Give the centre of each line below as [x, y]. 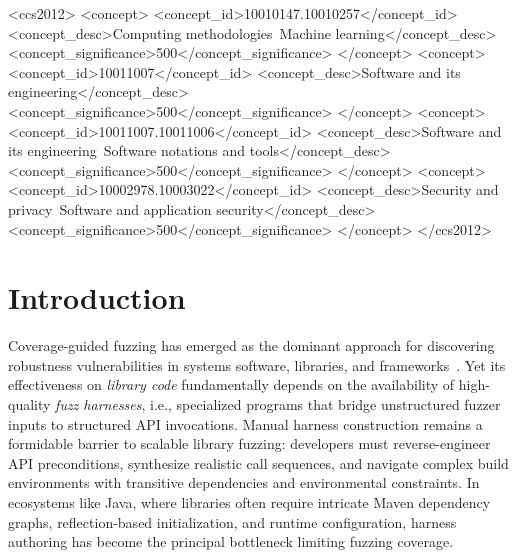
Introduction [97, 297]
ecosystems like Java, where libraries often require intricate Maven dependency [249, 502]
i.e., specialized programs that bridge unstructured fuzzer [325, 404]
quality [29, 404]
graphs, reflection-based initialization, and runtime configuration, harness [232, 521]
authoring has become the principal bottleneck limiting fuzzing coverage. [231, 541]
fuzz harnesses [98, 404]
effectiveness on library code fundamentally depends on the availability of [231, 384]
